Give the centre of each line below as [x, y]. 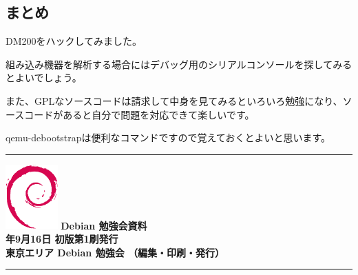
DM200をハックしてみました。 [74, 41]
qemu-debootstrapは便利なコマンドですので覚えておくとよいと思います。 [168, 137]
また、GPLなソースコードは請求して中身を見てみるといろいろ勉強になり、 [174, 100]
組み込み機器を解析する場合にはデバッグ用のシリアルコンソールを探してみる [179, 64]
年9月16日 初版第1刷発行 [62, 238]
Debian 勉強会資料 [104, 225]
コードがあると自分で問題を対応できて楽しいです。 [139, 114]
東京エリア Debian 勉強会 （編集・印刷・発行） [115, 252]
